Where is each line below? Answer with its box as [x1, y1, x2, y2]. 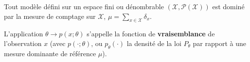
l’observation [4, 38, 42, 48]
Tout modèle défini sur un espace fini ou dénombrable [4, 1, 164, 11]
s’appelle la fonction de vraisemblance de [87, 29, 215, 39]
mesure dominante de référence [4, 48, 96, 58]
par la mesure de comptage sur [4, 11, 96, 21]
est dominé [212, 1, 245, 11]
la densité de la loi [126, 38, 181, 48]
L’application [4, 29, 43, 39]
